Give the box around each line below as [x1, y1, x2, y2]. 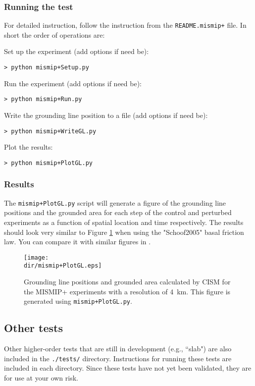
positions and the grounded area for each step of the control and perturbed [4, 207, 232, 218]
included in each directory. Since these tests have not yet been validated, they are [4, 363, 252, 373]
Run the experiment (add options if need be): [4, 78, 142, 88]
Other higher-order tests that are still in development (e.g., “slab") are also [4, 343, 232, 354]
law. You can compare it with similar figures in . [4, 236, 151, 247]
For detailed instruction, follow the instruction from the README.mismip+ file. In [4, 20, 247, 30]
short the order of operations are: [4, 29, 105, 40]
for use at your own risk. [4, 372, 78, 383]
